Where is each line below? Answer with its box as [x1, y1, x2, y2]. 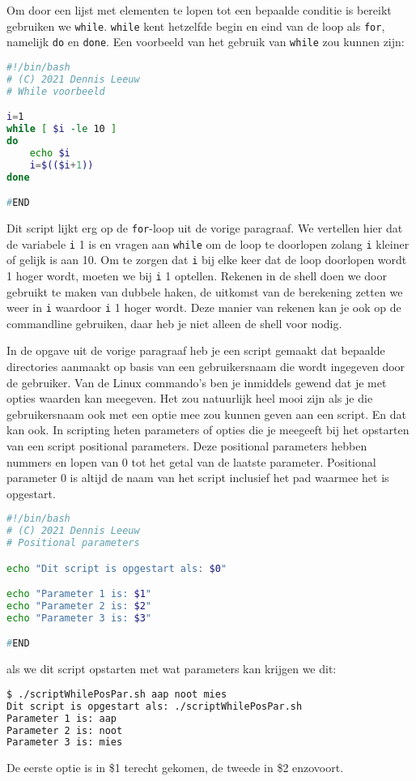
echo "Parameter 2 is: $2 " [6, 600, 152, 612]
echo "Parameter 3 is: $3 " [6, 612, 152, 624]
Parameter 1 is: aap [6, 712, 117, 724]
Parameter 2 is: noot [6, 724, 123, 736]
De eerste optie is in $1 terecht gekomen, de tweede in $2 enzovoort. [6, 759, 344, 776]
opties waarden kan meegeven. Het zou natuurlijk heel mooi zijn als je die [6, 390, 373, 407]
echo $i [29, 147, 70, 159]
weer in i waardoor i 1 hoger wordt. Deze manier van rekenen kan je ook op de [6, 299, 401, 316]
